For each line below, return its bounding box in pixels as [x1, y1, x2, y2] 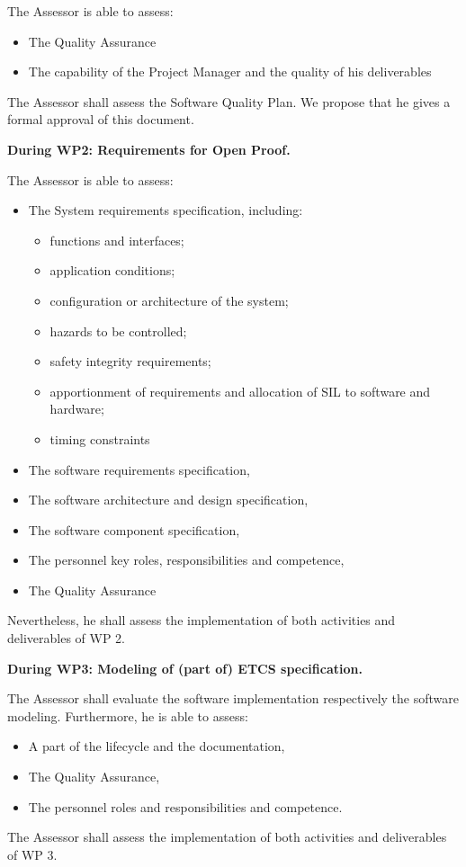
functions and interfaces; [49, 230, 184, 249]
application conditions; [49, 261, 175, 280]
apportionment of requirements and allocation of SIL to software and [49, 381, 431, 400]
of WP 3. [7, 845, 58, 863]
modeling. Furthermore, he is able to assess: [7, 706, 248, 725]
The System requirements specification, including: [28, 201, 303, 219]
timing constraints [49, 429, 150, 448]
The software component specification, [28, 520, 240, 539]
